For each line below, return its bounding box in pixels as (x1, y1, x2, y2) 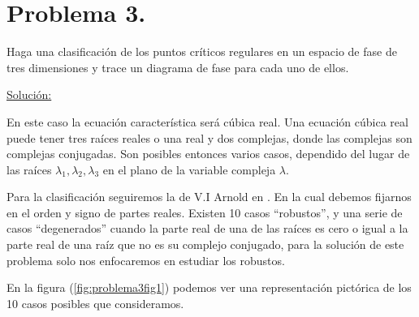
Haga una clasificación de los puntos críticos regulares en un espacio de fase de (6, 43, 397, 60)
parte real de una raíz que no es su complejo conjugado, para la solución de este (6, 236, 404, 253)
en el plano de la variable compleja (102, 161, 276, 178)
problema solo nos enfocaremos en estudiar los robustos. (6, 251, 285, 268)
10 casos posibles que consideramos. (6, 294, 184, 311)
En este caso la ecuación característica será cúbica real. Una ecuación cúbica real (6, 113, 408, 130)
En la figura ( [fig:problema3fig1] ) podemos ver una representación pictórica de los (6, 279, 412, 296)
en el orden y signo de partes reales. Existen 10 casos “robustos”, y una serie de (6, 203, 403, 221)
